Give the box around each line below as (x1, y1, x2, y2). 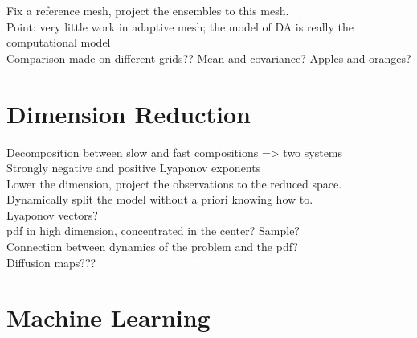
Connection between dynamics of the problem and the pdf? (6, 238, 298, 255)
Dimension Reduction (6, 97, 251, 130)
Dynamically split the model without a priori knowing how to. (6, 191, 313, 208)
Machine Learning (6, 301, 211, 334)
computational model (6, 34, 111, 51)
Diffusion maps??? (6, 253, 96, 270)
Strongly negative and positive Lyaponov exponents (6, 159, 261, 176)
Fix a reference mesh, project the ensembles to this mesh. (6, 2, 289, 19)
